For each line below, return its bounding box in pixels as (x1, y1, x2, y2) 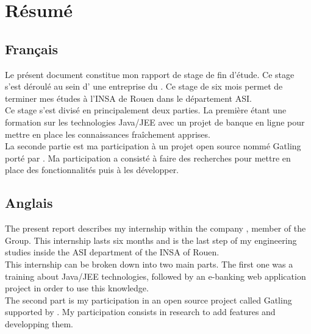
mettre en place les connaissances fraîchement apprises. (5, 127, 210, 140)
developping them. (5, 317, 74, 330)
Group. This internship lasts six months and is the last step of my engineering (5, 233, 297, 246)
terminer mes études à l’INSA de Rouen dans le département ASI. (5, 91, 252, 104)
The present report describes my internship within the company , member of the (5, 222, 306, 235)
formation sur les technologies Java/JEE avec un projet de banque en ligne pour (5, 115, 305, 128)
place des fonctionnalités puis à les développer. (5, 163, 179, 176)
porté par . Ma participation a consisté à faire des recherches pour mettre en (5, 151, 291, 164)
